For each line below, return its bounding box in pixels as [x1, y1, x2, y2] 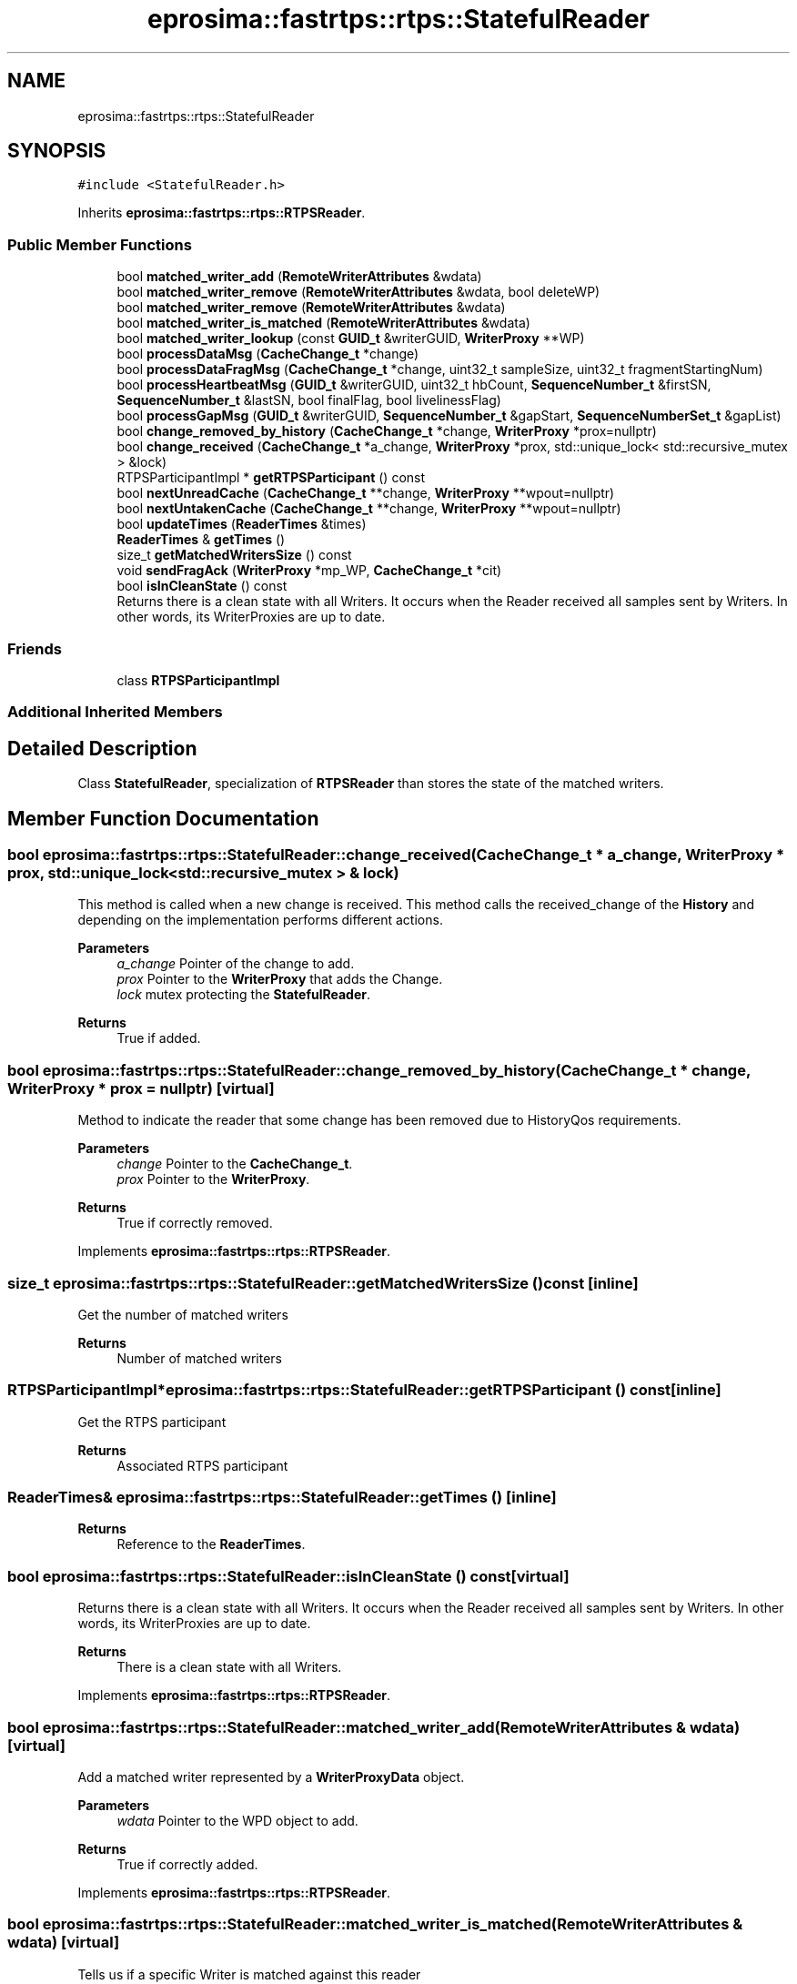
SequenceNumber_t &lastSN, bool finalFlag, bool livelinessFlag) [116, 392, 501, 409]
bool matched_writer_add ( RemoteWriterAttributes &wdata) [116, 268, 482, 285]
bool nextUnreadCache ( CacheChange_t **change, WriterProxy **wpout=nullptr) [116, 485, 615, 501]
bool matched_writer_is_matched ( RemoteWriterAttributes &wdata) [116, 315, 530, 331]
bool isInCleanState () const [116, 578, 288, 594]
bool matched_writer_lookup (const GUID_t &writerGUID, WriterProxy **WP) [116, 330, 585, 347]
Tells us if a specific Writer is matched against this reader [77, 1966, 421, 1982]
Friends [7, 639, 62, 658]
